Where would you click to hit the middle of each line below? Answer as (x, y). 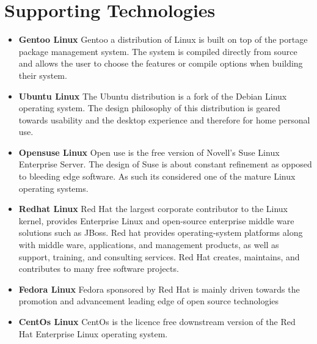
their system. (43, 75)
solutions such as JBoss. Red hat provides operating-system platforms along (161, 232)
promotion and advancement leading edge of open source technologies (149, 301)
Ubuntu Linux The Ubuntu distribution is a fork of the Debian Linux (153, 96)
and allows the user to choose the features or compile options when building (161, 63)
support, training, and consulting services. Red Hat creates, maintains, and (159, 256)
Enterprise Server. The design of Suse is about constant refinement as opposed (165, 164)
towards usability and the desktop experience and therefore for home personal (164, 119)
